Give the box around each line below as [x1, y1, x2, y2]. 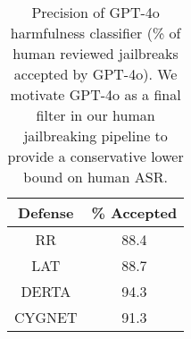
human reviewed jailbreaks [12, 43, 179, 64]
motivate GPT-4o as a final [10, 84, 181, 105]
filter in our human [36, 105, 155, 125]
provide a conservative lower [7, 146, 184, 166]
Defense [18, 202, 74, 223]
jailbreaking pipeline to [23, 125, 168, 146]
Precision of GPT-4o [31, 2, 160, 22]
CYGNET [14, 307, 78, 327]
